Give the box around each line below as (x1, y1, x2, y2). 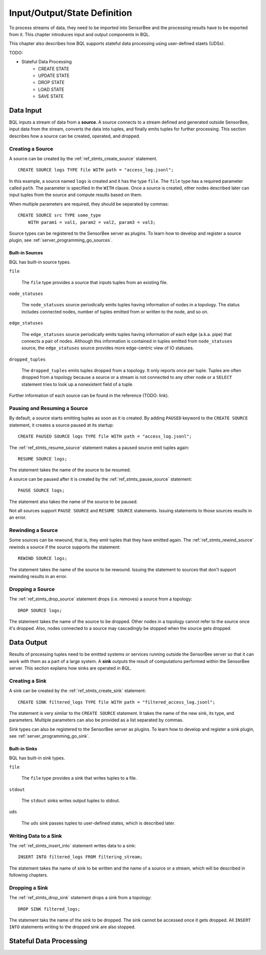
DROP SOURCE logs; (18, 608, 63, 613)
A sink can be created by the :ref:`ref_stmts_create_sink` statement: (9, 688, 146, 694)
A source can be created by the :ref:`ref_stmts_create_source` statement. (9, 156, 158, 162)
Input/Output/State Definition (9, 7, 133, 18)
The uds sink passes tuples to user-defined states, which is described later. (21, 820, 175, 826)
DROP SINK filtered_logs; (18, 906, 81, 912)
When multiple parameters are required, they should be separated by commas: (9, 201, 169, 207)
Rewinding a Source (9, 527, 58, 534)
